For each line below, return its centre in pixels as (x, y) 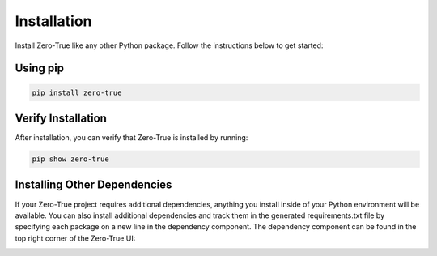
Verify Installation (61, 118)
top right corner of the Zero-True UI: (75, 238)
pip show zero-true (70, 159)
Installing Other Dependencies (93, 185)
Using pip (40, 68)
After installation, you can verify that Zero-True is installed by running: (132, 138)
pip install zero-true (77, 92)
